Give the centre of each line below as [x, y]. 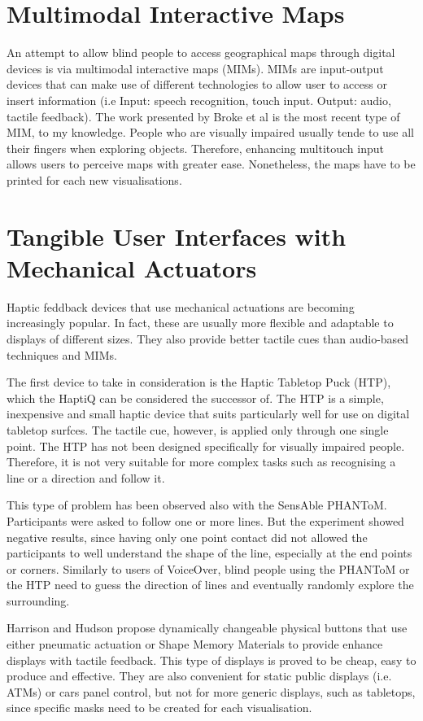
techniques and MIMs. [62, 354]
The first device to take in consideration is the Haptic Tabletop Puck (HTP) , [199, 382]
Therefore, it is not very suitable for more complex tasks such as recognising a [201, 462]
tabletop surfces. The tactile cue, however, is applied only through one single [198, 429]
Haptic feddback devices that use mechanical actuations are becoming [181, 306]
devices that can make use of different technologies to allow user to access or [197, 84]
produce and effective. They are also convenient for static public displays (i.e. [199, 676]
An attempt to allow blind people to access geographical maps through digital [201, 52]
